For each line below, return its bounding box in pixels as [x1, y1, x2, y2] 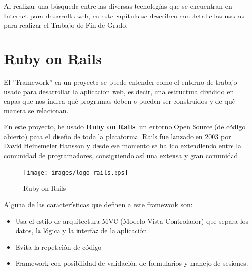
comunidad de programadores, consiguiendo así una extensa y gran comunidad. [4, 150, 240, 161]
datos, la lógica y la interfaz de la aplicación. [15, 225, 149, 235]
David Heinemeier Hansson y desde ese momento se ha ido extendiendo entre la [4, 141, 242, 151]
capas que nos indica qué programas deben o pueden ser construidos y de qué [4, 96, 235, 106]
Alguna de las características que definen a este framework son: [4, 199, 193, 209]
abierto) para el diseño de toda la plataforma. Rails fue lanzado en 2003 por [4, 131, 231, 141]
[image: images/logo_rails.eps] [23, 169, 128, 176]
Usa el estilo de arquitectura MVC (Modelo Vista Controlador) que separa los [15, 216, 249, 226]
